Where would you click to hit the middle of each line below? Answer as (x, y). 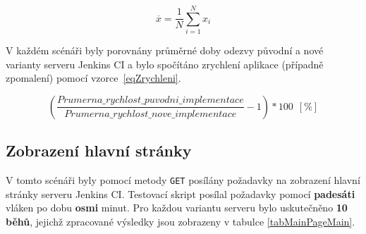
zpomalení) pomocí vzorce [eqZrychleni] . (93, 78)
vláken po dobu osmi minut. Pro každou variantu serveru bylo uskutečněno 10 (177, 208)
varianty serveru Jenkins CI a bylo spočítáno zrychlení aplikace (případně (165, 64)
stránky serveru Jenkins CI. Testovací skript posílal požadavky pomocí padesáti (181, 193)
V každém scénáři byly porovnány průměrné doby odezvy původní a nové (165, 50)
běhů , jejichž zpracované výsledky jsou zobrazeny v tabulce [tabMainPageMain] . (181, 221)
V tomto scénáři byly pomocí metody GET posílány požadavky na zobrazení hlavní (183, 180)
